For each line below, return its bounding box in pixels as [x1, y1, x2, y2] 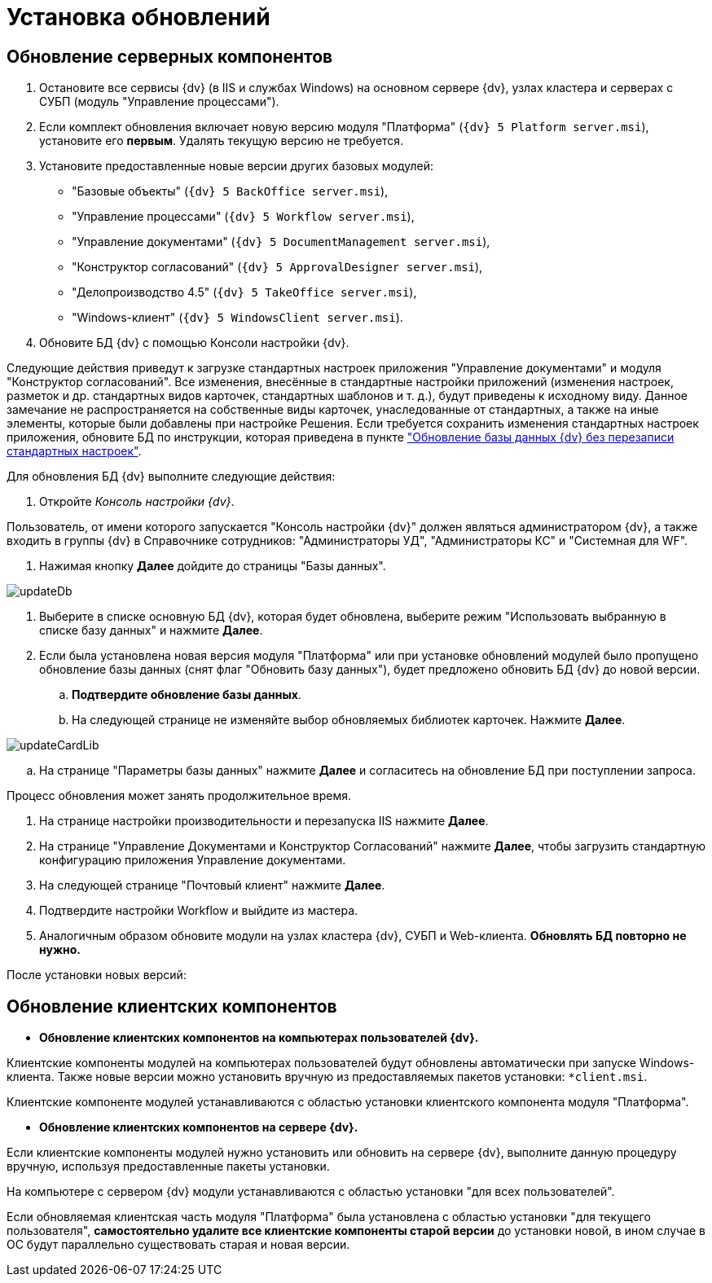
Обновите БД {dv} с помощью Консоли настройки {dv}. [39, 336, 349, 350]
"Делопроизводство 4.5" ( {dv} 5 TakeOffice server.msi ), [72, 285, 417, 300]
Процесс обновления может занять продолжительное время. [7, 789, 351, 803]
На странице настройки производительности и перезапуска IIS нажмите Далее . [39, 814, 489, 828]
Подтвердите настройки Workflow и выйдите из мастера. [39, 903, 358, 918]
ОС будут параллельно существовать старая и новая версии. [7, 1237, 350, 1252]
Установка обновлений [7, 3, 270, 31]
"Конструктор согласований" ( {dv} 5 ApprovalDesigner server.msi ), [72, 260, 483, 275]
